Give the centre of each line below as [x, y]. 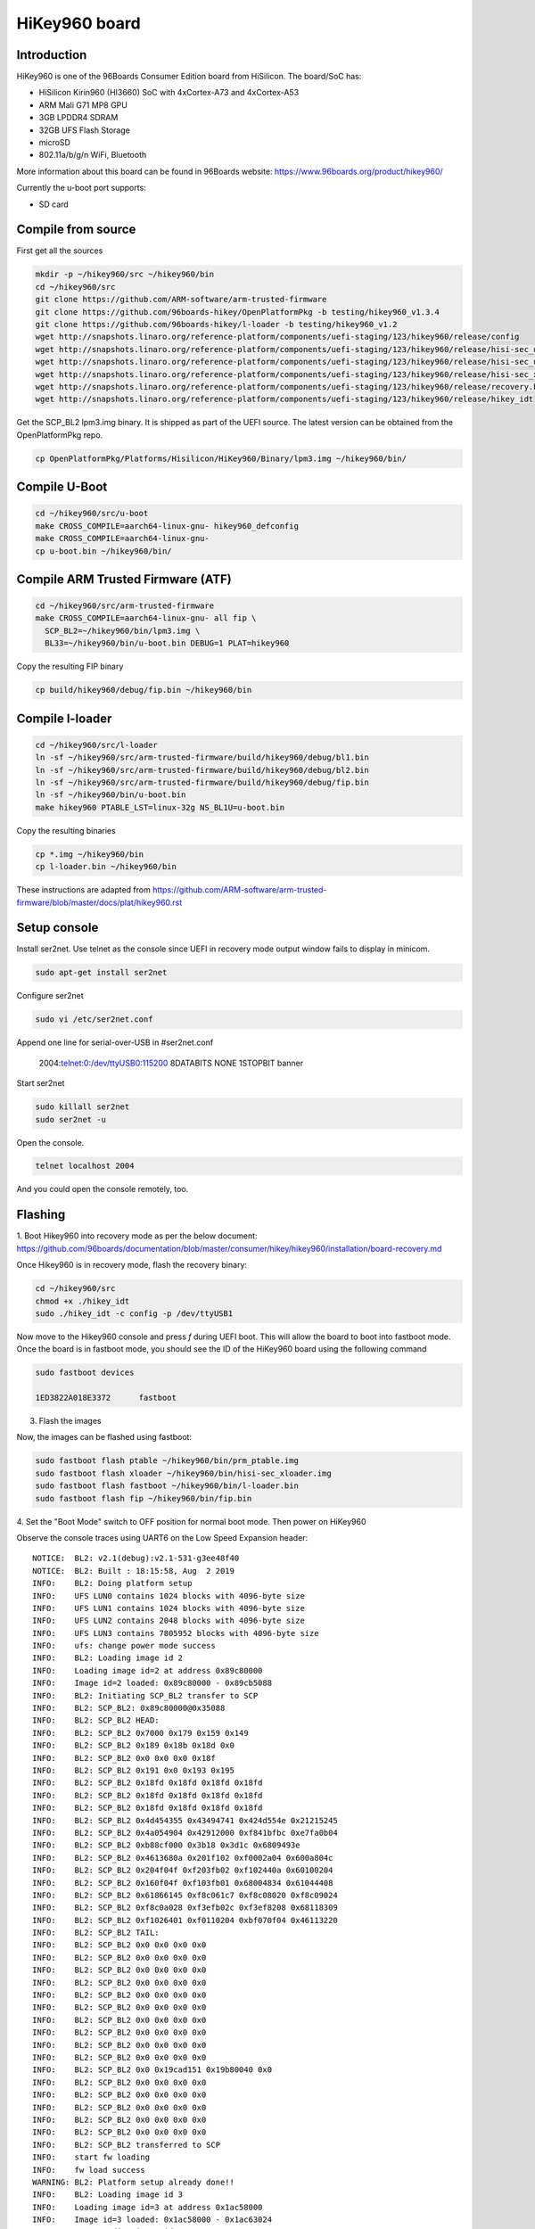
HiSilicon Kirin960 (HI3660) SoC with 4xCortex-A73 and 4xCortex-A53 [169, 93]
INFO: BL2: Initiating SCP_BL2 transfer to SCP [145, 1695]
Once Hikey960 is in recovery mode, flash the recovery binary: [132, 1265]
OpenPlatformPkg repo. [60, 435]
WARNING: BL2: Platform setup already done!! [134, 2182]
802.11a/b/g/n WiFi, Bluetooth [93, 155]
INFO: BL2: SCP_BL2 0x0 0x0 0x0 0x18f [124, 1758]
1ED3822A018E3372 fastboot [106, 1398]
